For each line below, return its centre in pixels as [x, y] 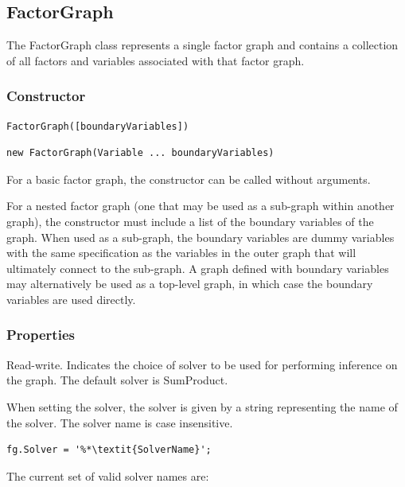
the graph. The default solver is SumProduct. [117, 380]
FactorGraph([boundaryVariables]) [98, 126]
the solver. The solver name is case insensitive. [120, 422]
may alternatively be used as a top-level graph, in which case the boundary [190, 284]
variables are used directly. [71, 299]
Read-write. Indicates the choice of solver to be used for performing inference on [202, 364]
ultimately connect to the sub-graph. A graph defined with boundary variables [198, 268]
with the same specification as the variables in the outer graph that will [181, 253]
